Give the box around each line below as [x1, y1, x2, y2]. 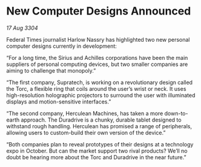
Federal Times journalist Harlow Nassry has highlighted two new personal [6, 36, 190, 43]
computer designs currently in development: [6, 42, 117, 50]
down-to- [164, 110, 188, 117]
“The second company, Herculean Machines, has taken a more [6, 110, 163, 117]
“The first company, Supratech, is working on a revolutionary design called [6, 79, 193, 86]
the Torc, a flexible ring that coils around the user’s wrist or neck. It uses [6, 85, 186, 92]
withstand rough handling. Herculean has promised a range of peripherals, [6, 122, 193, 129]
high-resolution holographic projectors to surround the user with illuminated [6, 91, 196, 99]
